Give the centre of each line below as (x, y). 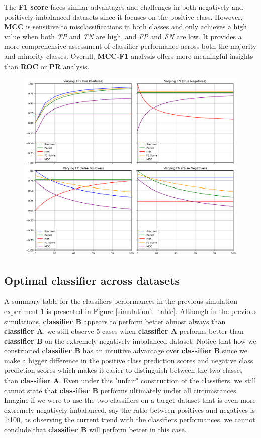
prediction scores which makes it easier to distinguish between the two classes (123, 370)
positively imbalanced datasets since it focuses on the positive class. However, (123, 16)
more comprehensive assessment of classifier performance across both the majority (130, 46)
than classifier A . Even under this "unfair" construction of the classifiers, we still (130, 380)
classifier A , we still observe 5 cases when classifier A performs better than (124, 331)
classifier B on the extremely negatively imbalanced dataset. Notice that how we (130, 340)
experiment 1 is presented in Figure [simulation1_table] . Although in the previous (130, 311)
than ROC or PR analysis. (47, 66)
